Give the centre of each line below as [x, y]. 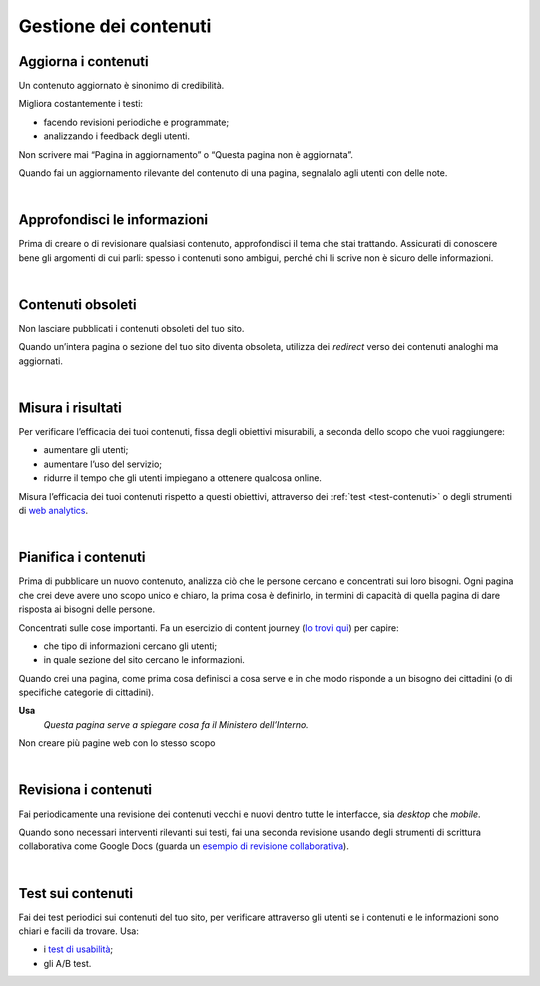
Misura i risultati [70, 407]
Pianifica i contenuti [82, 557]
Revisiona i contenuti [85, 790]
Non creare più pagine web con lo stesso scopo [117, 743]
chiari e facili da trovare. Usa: [78, 931]
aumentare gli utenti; [86, 450]
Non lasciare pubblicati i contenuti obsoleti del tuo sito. [131, 328]
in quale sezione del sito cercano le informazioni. [144, 660]
